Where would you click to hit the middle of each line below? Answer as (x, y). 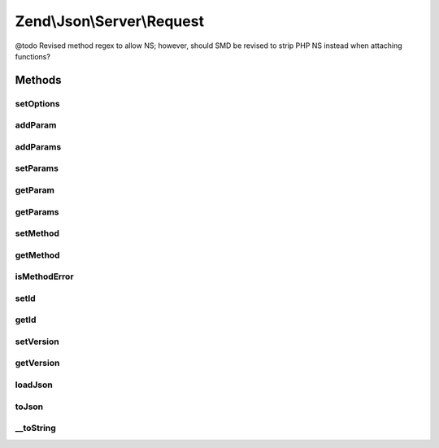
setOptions (37, 103)
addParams (38, 146)
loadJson (34, 385)
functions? (33, 56)
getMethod (37, 254)
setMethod (37, 233)
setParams (37, 168)
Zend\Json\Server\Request (110, 21)
